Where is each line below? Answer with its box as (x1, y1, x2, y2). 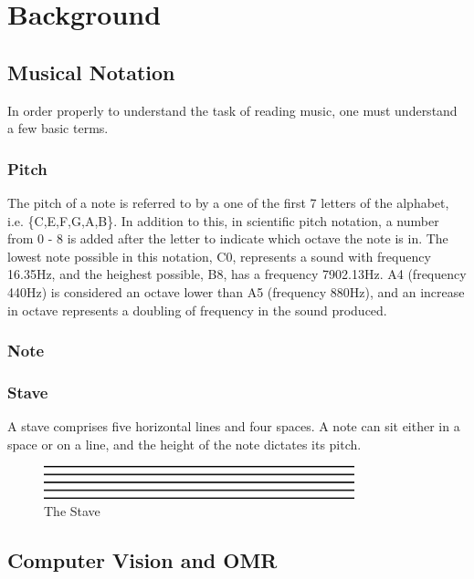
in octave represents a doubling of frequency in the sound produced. (7, 300, 387, 319)
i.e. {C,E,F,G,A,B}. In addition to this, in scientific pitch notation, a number (7, 211, 439, 230)
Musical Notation (7, 57, 175, 86)
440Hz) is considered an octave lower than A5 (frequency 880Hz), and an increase (7, 282, 465, 301)
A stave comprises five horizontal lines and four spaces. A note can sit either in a (7, 417, 460, 436)
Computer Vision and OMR (7, 546, 278, 574)
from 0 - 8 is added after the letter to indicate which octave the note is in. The (7, 229, 448, 248)
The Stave (44, 501, 100, 521)
